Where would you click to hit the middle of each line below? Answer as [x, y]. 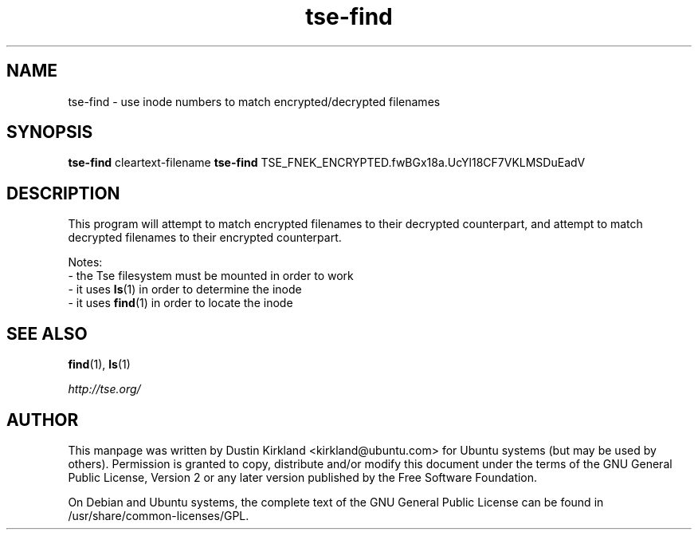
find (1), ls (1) [99, 365]
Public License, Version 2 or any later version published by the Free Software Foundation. [303, 477]
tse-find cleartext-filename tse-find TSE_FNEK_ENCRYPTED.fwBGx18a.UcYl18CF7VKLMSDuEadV [327, 163]
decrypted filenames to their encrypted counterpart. [205, 238]
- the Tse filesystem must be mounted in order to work [211, 276]
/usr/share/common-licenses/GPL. [159, 515]
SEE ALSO [47, 333]
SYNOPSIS [50, 132]
